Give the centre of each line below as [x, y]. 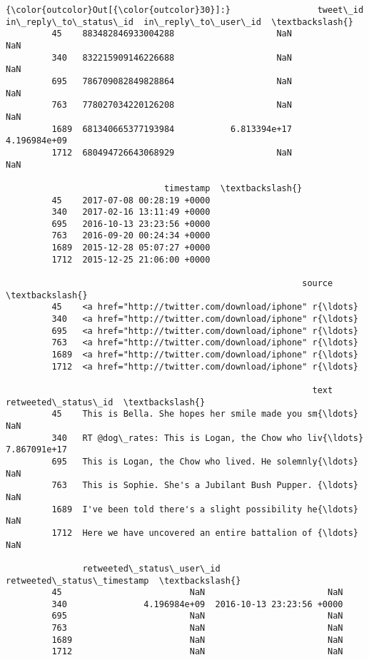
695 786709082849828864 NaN [172, 81]
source [318, 284]
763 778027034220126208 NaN [172, 105]
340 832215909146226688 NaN [172, 57]
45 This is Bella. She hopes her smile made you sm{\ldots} [205, 414]
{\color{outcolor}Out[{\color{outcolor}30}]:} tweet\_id [185, 10]
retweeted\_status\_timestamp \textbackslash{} [123, 580]
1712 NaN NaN [197, 652]
